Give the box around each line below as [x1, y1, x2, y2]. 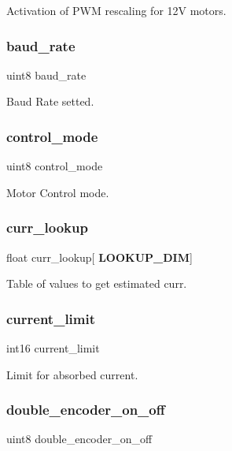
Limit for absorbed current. [6, 366, 138, 382]
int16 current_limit [6, 340, 100, 356]
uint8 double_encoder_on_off [6, 430, 153, 447]
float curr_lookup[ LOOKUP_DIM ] [6, 248, 193, 265]
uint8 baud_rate [6, 66, 87, 83]
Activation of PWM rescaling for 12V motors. [6, 2, 226, 18]
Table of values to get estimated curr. [6, 275, 187, 292]
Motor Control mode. [6, 184, 109, 200]
